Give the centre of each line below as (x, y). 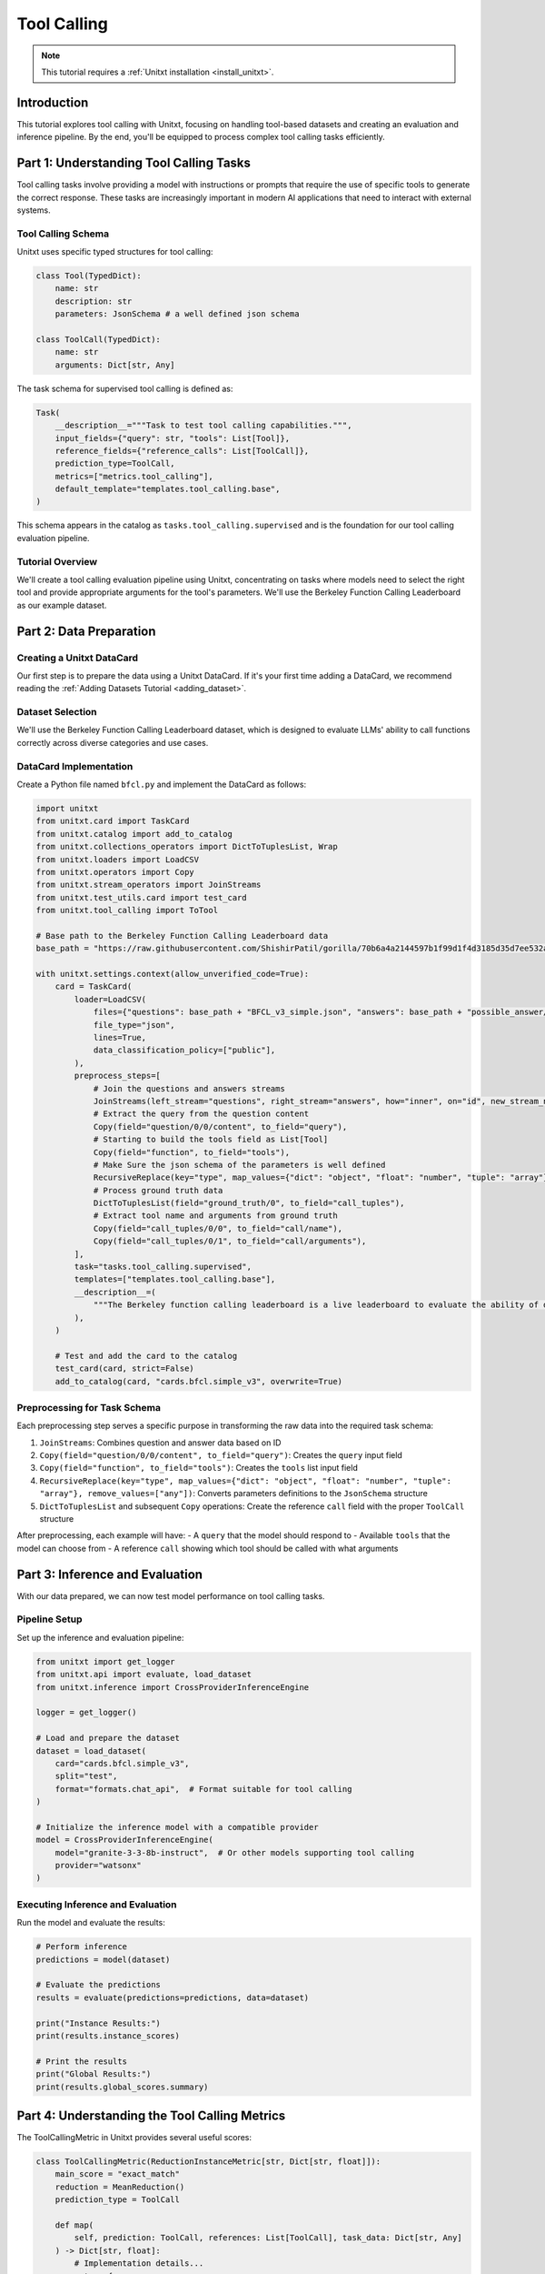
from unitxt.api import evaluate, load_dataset (144, 1675)
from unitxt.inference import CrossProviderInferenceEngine (173, 1687)
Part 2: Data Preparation (86, 631)
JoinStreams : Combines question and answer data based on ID (160, 1443)
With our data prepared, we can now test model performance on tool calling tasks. (171, 1595)
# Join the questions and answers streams (189, 1088)
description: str (94, 301)
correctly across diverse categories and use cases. (113, 742)
